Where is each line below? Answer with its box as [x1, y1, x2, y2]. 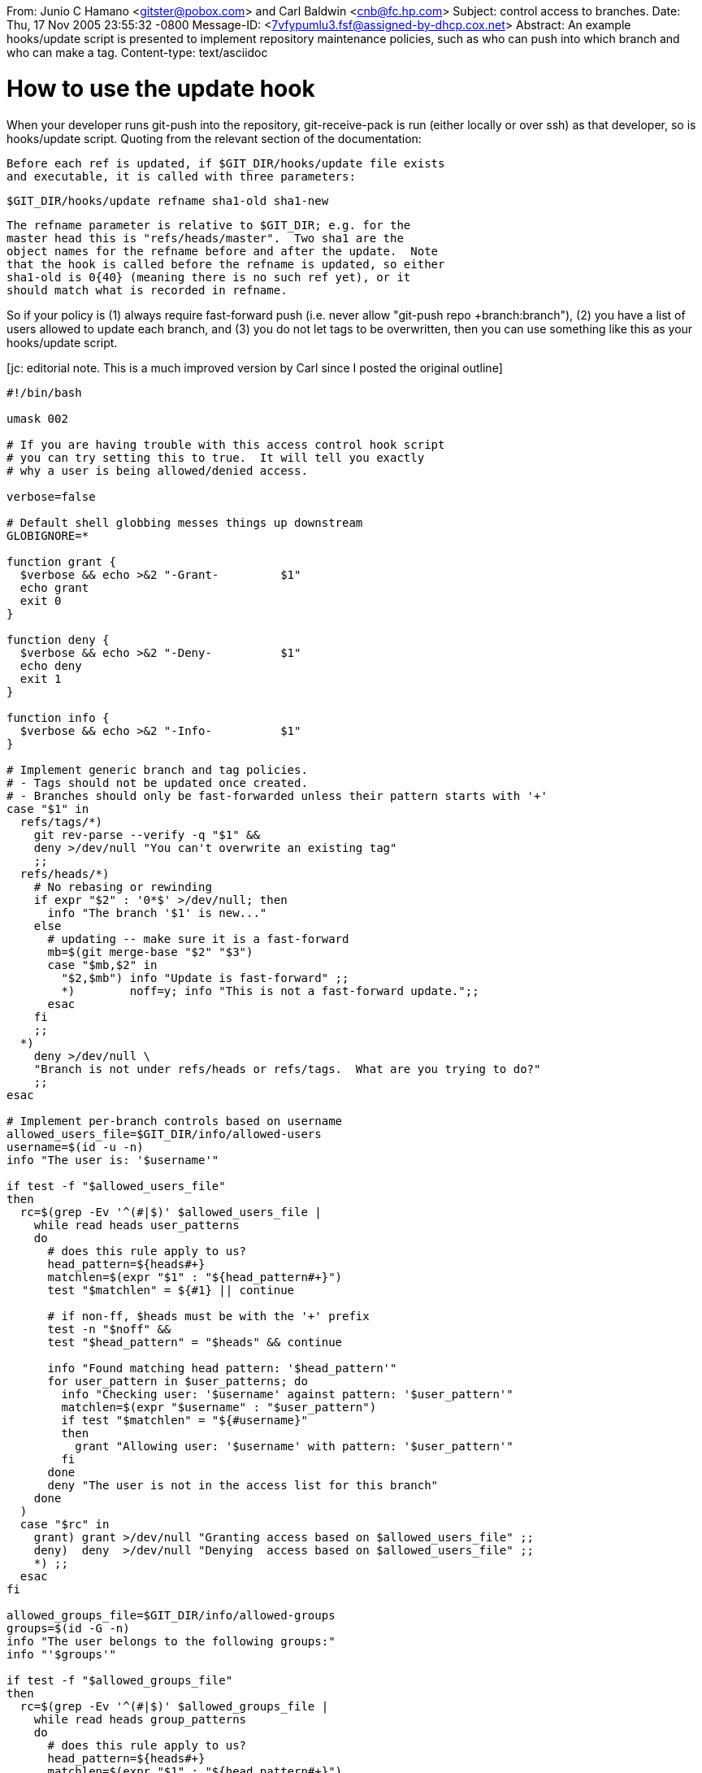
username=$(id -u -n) [6, 1140, 144, 1154]
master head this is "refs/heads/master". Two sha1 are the [6, 231, 404, 245]
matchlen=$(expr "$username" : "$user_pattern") [61, 1400, 377, 1414]
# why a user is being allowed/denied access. [6, 463, 308, 477]
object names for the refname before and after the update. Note [6, 244, 439, 258]
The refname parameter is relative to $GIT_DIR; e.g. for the [6, 218, 411, 232]
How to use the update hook [6, 74, 315, 102]
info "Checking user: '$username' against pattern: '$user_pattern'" [61, 1387, 513, 1401]
